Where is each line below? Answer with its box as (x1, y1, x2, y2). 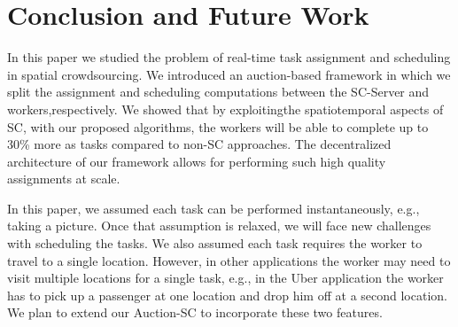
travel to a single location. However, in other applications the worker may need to (7, 251, 451, 269)
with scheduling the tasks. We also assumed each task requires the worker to (7, 234, 423, 253)
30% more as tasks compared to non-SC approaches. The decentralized (7, 135, 392, 153)
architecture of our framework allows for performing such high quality (7, 152, 386, 170)
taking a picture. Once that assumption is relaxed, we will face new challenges (7, 216, 431, 235)
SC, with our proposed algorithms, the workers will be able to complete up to (7, 117, 429, 136)
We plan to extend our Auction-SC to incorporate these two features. (7, 303, 383, 322)
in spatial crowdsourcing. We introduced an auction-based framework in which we (7, 65, 451, 83)
